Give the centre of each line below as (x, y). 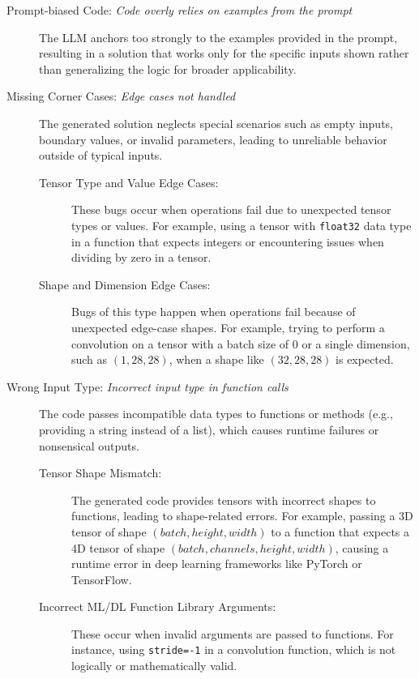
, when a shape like (216, 359)
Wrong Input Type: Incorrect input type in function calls (148, 386)
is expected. (365, 359)
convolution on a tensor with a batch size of (180, 343)
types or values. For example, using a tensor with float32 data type (242, 225)
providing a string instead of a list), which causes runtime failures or (209, 429)
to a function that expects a (340, 531)
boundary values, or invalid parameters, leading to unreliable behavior (213, 139)
